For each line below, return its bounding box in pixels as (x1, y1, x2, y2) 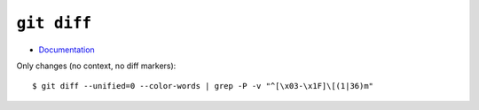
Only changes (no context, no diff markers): (16, 60, 177, 71)
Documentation (38, 44, 95, 55)
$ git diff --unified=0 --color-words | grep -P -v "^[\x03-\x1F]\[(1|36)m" (32, 81, 374, 91)
